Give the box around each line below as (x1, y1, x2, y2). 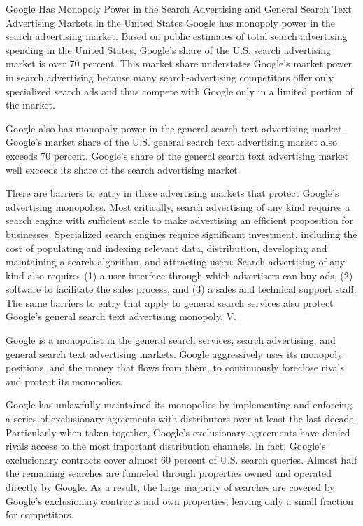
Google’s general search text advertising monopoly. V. (6, 309, 236, 324)
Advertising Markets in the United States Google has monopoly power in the (6, 15, 336, 29)
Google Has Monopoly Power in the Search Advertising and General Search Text (6, 1, 352, 15)
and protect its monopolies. (6, 373, 123, 388)
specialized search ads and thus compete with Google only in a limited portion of (6, 83, 353, 98)
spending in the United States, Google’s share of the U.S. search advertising (6, 42, 332, 57)
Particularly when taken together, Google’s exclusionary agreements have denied (6, 424, 350, 439)
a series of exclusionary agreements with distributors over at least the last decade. (6, 411, 357, 426)
